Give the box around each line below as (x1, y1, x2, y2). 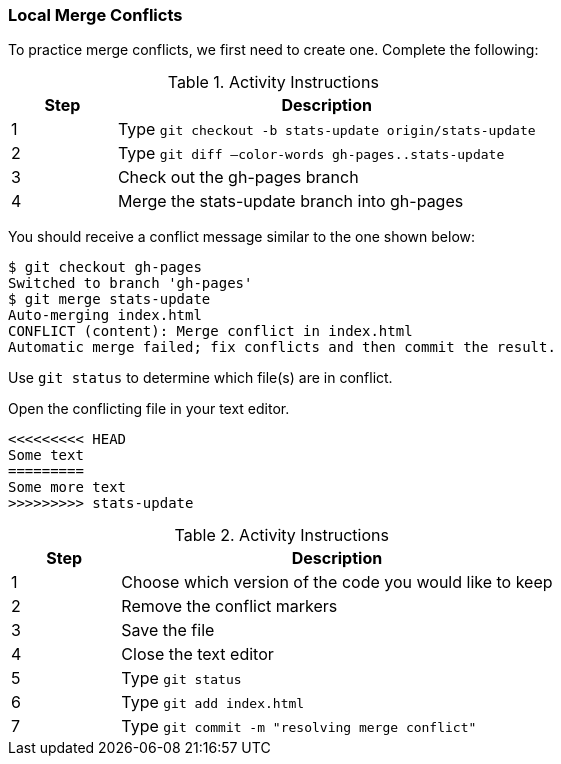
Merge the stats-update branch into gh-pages (117, 191, 464, 212)
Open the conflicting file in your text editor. (8, 400, 290, 418)
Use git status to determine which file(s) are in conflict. (8, 369, 393, 387)
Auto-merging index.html (8, 307, 202, 324)
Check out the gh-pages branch (117, 167, 359, 188)
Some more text (8, 479, 127, 496)
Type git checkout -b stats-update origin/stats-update (117, 119, 536, 140)
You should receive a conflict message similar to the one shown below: (8, 228, 476, 246)
